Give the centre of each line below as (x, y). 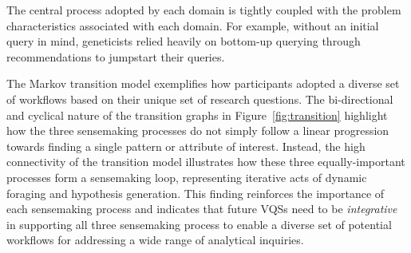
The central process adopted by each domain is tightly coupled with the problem (204, 10)
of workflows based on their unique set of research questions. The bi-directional (200, 99)
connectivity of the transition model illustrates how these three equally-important (206, 162)
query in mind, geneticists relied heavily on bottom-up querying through (184, 41)
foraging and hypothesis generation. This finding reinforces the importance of (196, 193)
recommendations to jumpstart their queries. (116, 56)
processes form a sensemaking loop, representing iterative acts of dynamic (187, 177)
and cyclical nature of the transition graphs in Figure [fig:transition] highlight (197, 115)
